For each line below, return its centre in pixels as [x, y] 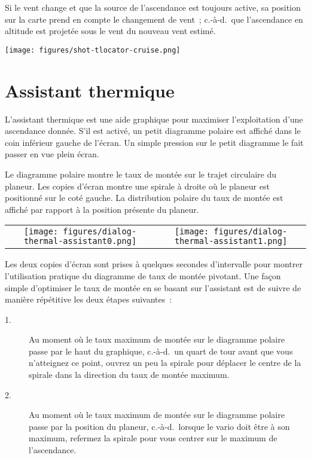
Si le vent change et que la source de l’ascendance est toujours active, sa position [153, 7]
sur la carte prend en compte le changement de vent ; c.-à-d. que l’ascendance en [154, 19]
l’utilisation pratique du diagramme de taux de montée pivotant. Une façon [143, 275]
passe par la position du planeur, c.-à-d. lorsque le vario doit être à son [159, 426]
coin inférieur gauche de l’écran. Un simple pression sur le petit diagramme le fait [154, 142]
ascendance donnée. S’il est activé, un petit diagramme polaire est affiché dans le [153, 131]
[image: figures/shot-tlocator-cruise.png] [93, 50]
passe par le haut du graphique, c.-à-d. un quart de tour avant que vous [161, 351]
